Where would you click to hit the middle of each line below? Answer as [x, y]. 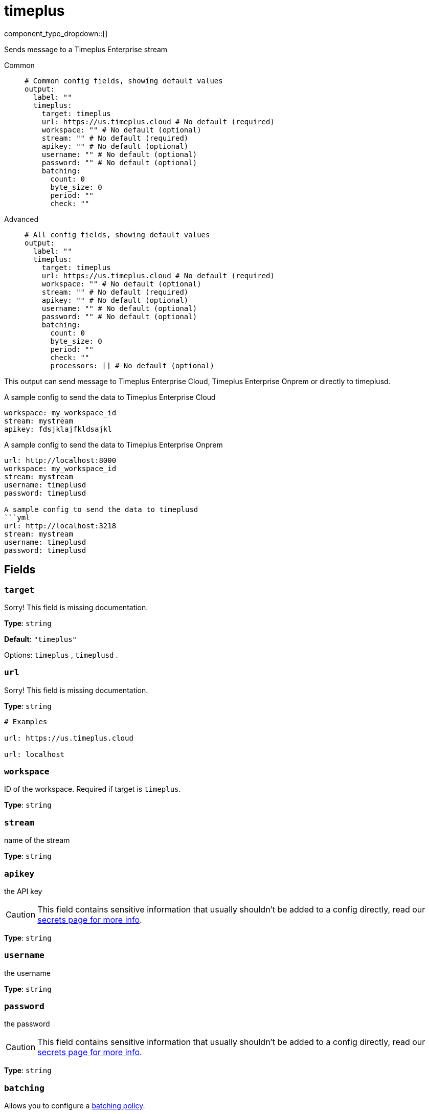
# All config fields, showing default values [117, 235]
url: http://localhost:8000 [60, 460]
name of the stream [37, 840]
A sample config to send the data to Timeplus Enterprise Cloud [110, 397]
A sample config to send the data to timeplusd [101, 509]
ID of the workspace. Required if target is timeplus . [93, 789]
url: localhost [35, 754]
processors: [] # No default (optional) [132, 365]
